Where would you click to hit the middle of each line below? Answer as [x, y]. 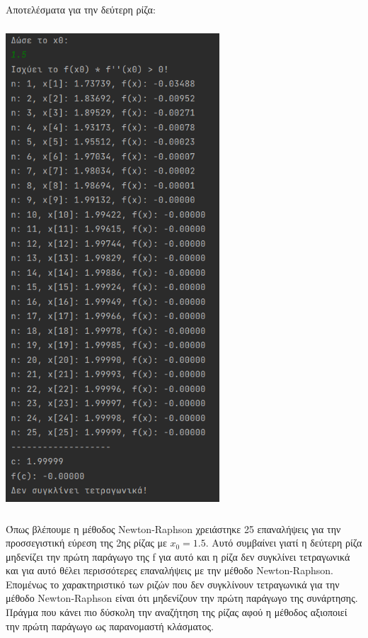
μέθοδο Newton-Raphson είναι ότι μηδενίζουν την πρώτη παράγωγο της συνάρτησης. [182, 598]
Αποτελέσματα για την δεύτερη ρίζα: [81, 9]
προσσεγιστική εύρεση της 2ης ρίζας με [86, 543]
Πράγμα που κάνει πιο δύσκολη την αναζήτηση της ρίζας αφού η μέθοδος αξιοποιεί [177, 612]
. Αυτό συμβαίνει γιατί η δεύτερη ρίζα [284, 543]
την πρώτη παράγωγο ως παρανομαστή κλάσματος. [110, 626]
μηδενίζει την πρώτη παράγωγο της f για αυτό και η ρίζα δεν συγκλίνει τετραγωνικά [178, 556]
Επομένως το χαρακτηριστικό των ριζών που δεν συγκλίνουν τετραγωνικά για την [173, 584]
